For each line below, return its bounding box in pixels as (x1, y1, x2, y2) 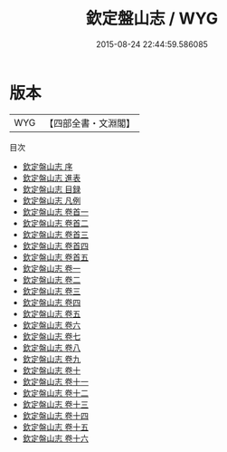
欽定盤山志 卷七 (22, 331, 81, 341)
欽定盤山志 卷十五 (22, 421, 89, 432)
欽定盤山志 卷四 (22, 296, 81, 308)
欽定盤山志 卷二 (22, 274, 81, 285)
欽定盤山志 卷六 (22, 319, 81, 331)
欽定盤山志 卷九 (22, 353, 81, 364)
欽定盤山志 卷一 (22, 263, 81, 274)
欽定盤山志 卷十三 (22, 399, 89, 409)
